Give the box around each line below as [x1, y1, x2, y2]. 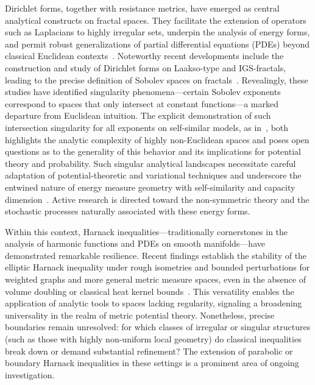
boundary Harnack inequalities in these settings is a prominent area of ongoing [5, 356, 299, 369]
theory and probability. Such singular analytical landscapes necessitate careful [5, 157, 296, 169]
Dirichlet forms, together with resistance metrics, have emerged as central [5, 2, 280, 14]
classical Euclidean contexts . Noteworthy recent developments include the [5, 49, 284, 62]
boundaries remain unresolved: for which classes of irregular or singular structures [5, 320, 311, 333]
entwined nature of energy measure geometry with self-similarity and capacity [5, 180, 296, 193]
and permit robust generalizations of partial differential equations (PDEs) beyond [5, 37, 310, 50]
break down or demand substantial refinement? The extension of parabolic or [5, 344, 293, 357]
